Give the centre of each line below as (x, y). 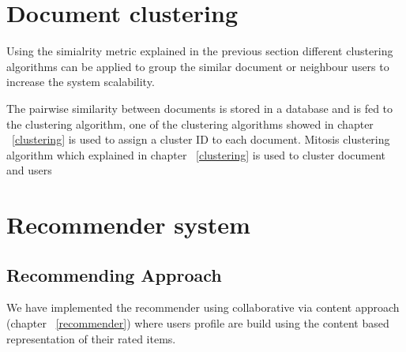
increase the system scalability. (81, 82)
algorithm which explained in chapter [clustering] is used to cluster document (196, 154)
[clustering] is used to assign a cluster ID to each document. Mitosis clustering (201, 139)
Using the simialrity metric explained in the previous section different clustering (200, 51)
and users (29, 170)
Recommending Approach (114, 274)
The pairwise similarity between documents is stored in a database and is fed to (200, 108)
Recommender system (128, 225)
